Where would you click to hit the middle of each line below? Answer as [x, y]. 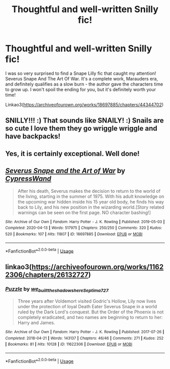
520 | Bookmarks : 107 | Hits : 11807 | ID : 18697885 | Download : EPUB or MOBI [74, 234]
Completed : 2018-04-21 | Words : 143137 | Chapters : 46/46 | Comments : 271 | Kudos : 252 [84, 338]
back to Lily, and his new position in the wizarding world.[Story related [91, 207]
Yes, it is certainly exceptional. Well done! [73, 154]
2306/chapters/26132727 [47, 275]
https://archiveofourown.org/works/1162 [98, 267]
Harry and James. [36, 323]
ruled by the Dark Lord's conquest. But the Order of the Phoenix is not [91, 312]
